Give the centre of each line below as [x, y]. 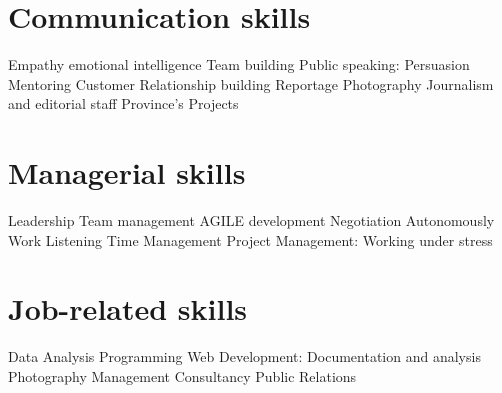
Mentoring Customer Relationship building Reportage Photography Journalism [251, 83]
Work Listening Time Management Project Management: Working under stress [250, 239]
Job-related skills [128, 308]
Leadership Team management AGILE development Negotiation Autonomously [251, 220]
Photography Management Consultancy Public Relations [182, 375]
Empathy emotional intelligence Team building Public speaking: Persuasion [239, 64]
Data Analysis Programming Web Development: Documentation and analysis [244, 356]
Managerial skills [127, 172]
